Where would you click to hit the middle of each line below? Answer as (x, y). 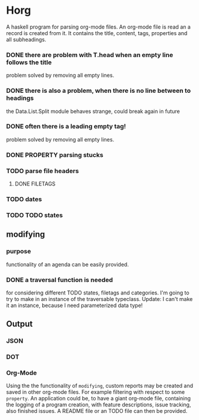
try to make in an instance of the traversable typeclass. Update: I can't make (99, 299)
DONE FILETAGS (35, 184)
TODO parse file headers (42, 171)
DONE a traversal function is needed (60, 280)
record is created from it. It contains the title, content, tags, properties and (97, 33)
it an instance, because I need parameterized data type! (75, 305)
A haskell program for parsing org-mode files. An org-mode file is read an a (99, 27)
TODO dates (24, 199)
